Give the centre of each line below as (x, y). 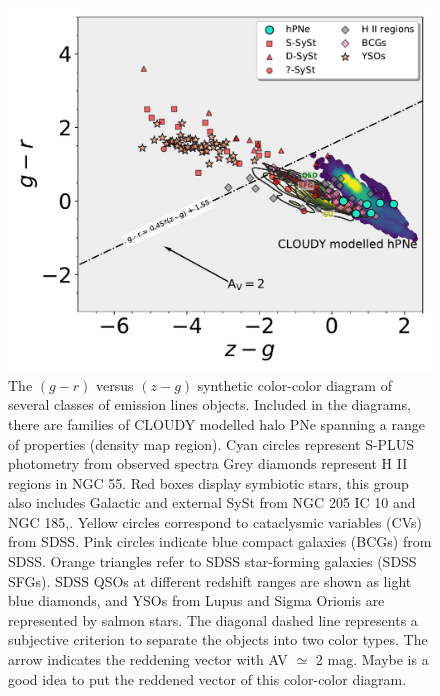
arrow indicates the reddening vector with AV (148, 659)
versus (115, 384)
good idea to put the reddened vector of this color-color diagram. (207, 678)
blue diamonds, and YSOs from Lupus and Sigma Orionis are (196, 600)
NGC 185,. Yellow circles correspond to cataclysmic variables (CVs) (215, 521)
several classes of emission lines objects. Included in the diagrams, (209, 404)
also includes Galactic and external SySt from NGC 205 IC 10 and (212, 502)
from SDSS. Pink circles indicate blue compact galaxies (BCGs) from (220, 541)
